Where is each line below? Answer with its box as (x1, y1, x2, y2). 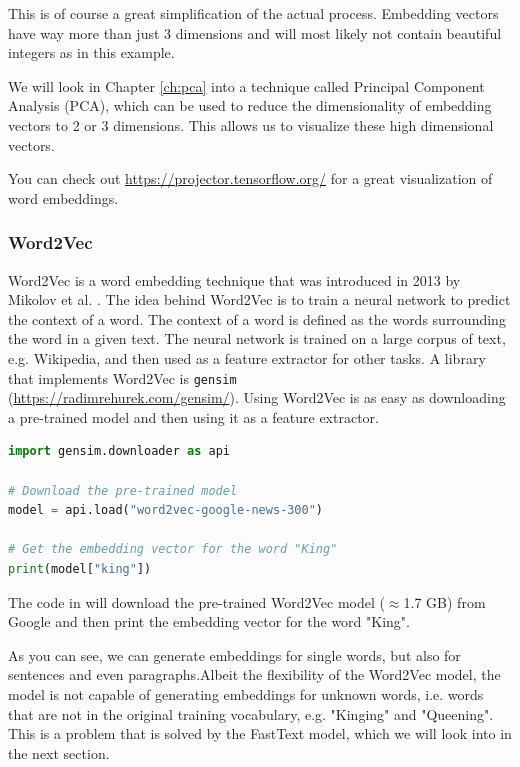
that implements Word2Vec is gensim (8, 367, 237, 388)
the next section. (8, 742, 110, 763)
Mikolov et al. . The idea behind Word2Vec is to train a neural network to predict (8, 289, 511, 310)
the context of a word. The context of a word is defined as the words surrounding (8, 308, 506, 329)
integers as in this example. (8, 42, 175, 63)
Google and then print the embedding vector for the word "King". (8, 611, 410, 632)
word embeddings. (8, 187, 119, 208)
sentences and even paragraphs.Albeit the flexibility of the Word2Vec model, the (8, 664, 501, 685)
